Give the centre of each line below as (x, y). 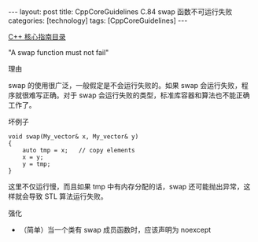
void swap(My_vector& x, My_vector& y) (74, 137)
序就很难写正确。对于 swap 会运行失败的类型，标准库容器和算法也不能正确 (129, 95)
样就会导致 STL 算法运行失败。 (58, 196)
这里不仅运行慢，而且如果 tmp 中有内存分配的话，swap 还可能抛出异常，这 (129, 187)
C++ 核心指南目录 (37, 37)
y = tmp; (37, 164)
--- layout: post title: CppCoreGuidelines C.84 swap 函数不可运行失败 (120, 12)
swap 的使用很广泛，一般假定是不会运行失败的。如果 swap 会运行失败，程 (129, 85)
